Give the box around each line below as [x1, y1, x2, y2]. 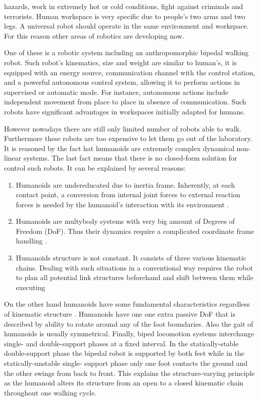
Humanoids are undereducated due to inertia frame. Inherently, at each [16, 179, 235, 190]
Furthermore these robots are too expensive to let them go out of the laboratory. [4, 133, 252, 144]
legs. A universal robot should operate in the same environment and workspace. [4, 21, 249, 31]
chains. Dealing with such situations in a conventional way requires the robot [16, 262, 253, 273]
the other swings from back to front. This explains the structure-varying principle [4, 367, 255, 378]
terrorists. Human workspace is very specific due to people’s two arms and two [4, 11, 245, 21]
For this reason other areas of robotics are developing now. [4, 30, 184, 41]
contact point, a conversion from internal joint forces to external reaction [16, 189, 240, 200]
